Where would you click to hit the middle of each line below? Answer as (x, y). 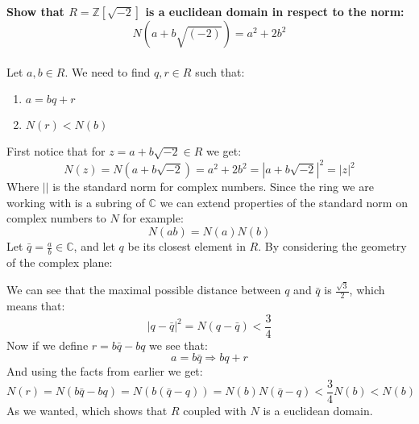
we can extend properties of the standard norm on (284, 202)
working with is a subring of (76, 202)
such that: (220, 71)
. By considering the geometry (332, 246)
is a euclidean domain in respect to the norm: (275, 11)
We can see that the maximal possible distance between (144, 290)
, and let (94, 246)
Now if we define (48, 345)
